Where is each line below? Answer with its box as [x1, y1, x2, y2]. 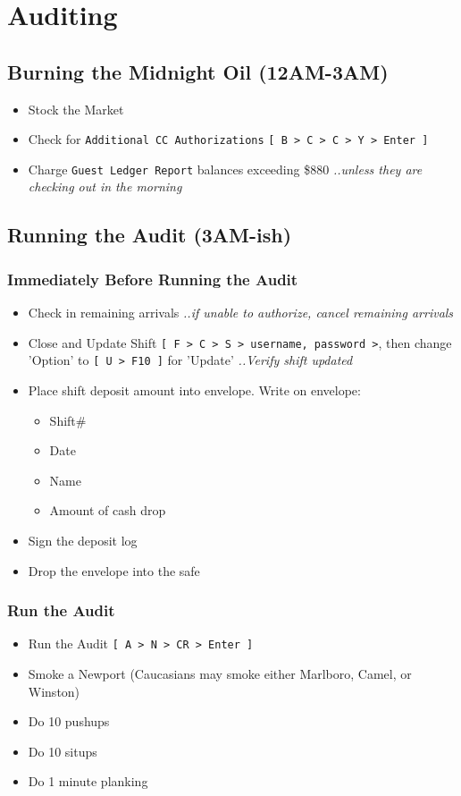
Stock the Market [28, 99, 124, 118]
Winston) [28, 682, 80, 700]
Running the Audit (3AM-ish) [7, 221, 292, 249]
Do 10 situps [28, 741, 97, 760]
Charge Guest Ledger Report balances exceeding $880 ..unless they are [28, 159, 423, 178]
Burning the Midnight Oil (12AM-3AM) [7, 57, 389, 85]
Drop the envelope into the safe [28, 561, 200, 580]
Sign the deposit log [28, 530, 138, 549]
